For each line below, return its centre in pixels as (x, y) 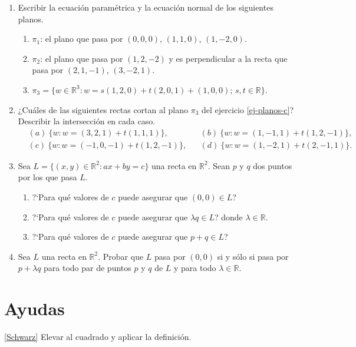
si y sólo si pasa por (253, 256)
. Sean (219, 165)
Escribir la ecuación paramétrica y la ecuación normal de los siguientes (146, 7)
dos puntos (273, 165)
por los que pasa (47, 177)
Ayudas (34, 308)
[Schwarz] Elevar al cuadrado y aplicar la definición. (98, 337)
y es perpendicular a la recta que (228, 58)
